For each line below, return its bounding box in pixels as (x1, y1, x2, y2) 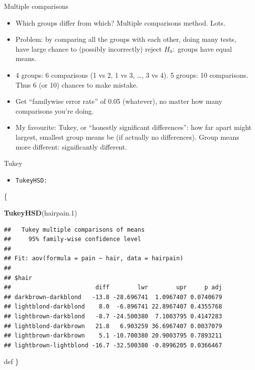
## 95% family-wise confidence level (4, 236, 142, 243)
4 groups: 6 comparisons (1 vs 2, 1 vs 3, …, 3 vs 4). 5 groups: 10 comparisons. (15, 69, 249, 80)
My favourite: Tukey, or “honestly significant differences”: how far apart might (15, 122, 252, 132)
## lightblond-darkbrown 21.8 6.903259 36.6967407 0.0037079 (4, 322, 222, 330)
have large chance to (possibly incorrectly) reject (15, 43, 162, 54)
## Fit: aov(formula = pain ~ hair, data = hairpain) (4, 255, 184, 262)
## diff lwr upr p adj (4, 284, 222, 291)
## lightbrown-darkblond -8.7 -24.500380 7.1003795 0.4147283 (4, 312, 222, 320)
